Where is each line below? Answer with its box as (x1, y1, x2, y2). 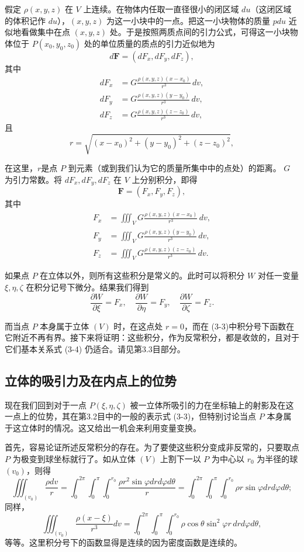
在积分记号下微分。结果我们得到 (26, 280, 149, 293)
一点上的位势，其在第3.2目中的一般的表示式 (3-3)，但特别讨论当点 (5, 410, 257, 422)
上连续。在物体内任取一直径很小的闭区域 (83, 3, 239, 15)
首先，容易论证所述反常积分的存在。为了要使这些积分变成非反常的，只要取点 (5, 441, 299, 453)
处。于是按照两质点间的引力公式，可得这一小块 (109, 26, 290, 38)
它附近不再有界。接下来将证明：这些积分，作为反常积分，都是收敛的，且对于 (5, 331, 299, 343)
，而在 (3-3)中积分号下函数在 (184, 320, 295, 332)
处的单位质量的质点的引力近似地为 (84, 37, 215, 49)
